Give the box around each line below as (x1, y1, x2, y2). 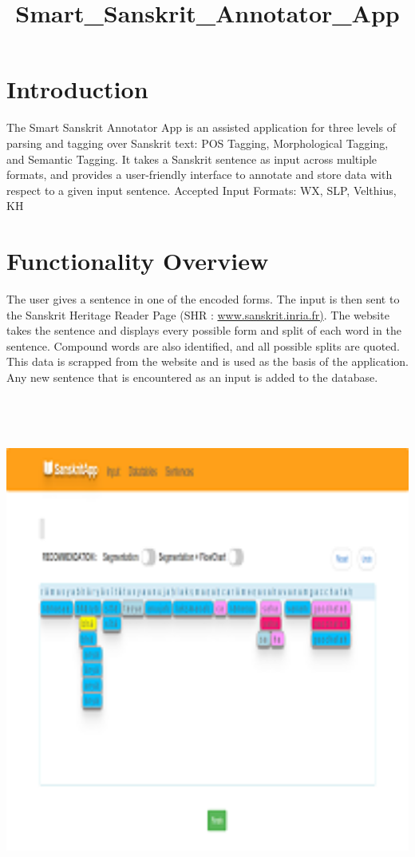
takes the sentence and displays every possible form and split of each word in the (6, 322, 401, 339)
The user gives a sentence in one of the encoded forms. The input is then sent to (6, 291, 400, 307)
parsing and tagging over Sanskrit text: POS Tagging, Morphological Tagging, (6, 134, 389, 151)
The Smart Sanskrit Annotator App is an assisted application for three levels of (6, 119, 396, 136)
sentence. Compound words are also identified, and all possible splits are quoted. (6, 337, 400, 354)
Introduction (6, 73, 148, 105)
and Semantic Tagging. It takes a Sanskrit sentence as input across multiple (6, 150, 377, 167)
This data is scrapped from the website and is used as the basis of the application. (6, 353, 409, 370)
